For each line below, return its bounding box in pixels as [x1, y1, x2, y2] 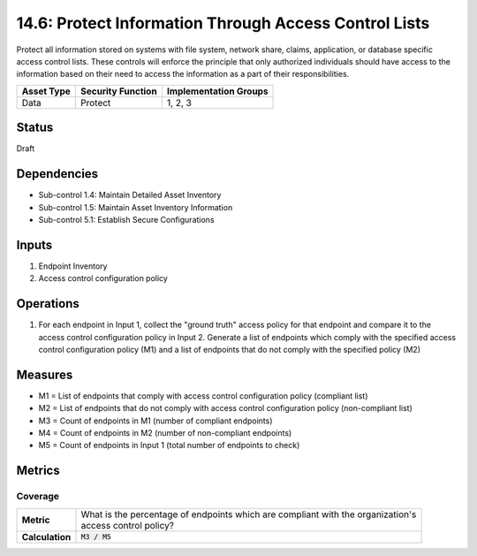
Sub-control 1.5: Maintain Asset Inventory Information [38, 202, 233, 212]
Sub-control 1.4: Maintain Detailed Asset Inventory [38, 190, 222, 201]
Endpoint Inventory [38, 261, 108, 271]
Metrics [16, 463, 61, 478]
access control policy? [80, 519, 174, 531]
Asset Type [21, 85, 71, 97]
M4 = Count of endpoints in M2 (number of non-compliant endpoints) [38, 427, 292, 438]
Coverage [16, 491, 60, 503]
